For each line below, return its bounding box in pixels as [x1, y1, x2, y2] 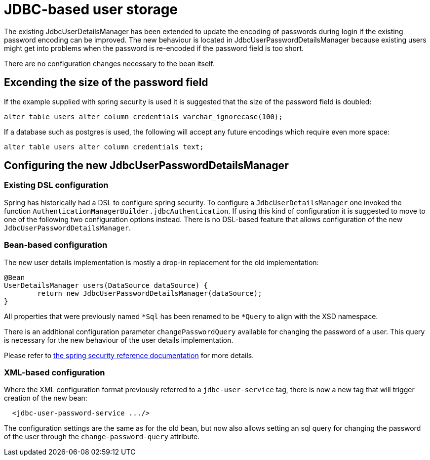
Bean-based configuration [4, 240, 108, 250]
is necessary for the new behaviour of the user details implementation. [4, 335, 234, 344]
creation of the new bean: [4, 394, 87, 403]
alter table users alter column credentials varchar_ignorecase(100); [4, 112, 283, 121]
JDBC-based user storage [4, 1, 178, 18]
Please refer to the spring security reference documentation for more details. [4, 351, 254, 360]
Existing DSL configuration [4, 180, 109, 190]
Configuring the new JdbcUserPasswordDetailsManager [4, 159, 289, 172]
